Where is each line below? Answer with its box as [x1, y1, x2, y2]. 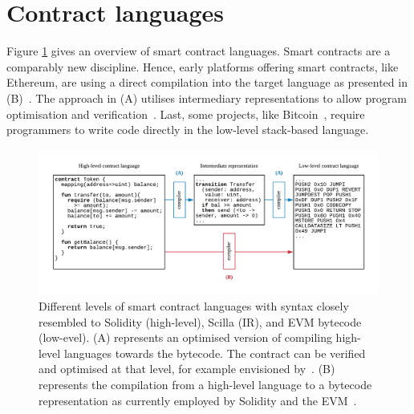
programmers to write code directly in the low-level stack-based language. [6, 121, 369, 138]
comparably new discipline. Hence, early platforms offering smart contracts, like [6, 58, 399, 75]
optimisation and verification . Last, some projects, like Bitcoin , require [6, 105, 365, 122]
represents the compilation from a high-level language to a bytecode [39, 376, 372, 393]
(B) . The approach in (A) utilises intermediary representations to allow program [6, 89, 407, 106]
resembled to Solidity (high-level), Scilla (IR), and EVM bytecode [39, 313, 362, 330]
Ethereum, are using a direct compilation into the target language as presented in [6, 74, 408, 91]
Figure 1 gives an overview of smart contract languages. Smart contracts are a [6, 43, 391, 59]
